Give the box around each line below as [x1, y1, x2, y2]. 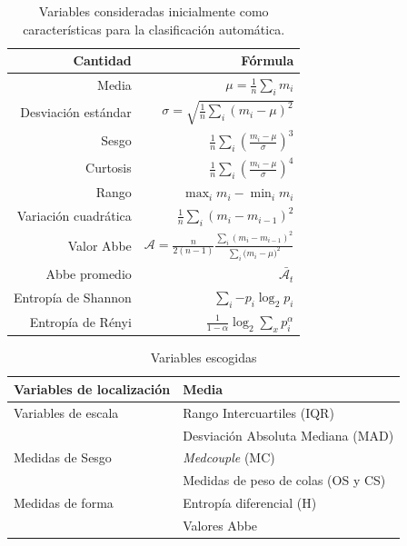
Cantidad [73, 51, 132, 70]
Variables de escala [14, 402, 119, 422]
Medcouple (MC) [183, 448, 275, 467]
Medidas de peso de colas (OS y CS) [183, 471, 386, 490]
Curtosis [85, 158, 132, 177]
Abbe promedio [45, 264, 132, 283]
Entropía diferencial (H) [183, 493, 317, 512]
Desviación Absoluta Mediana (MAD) [183, 425, 394, 444]
